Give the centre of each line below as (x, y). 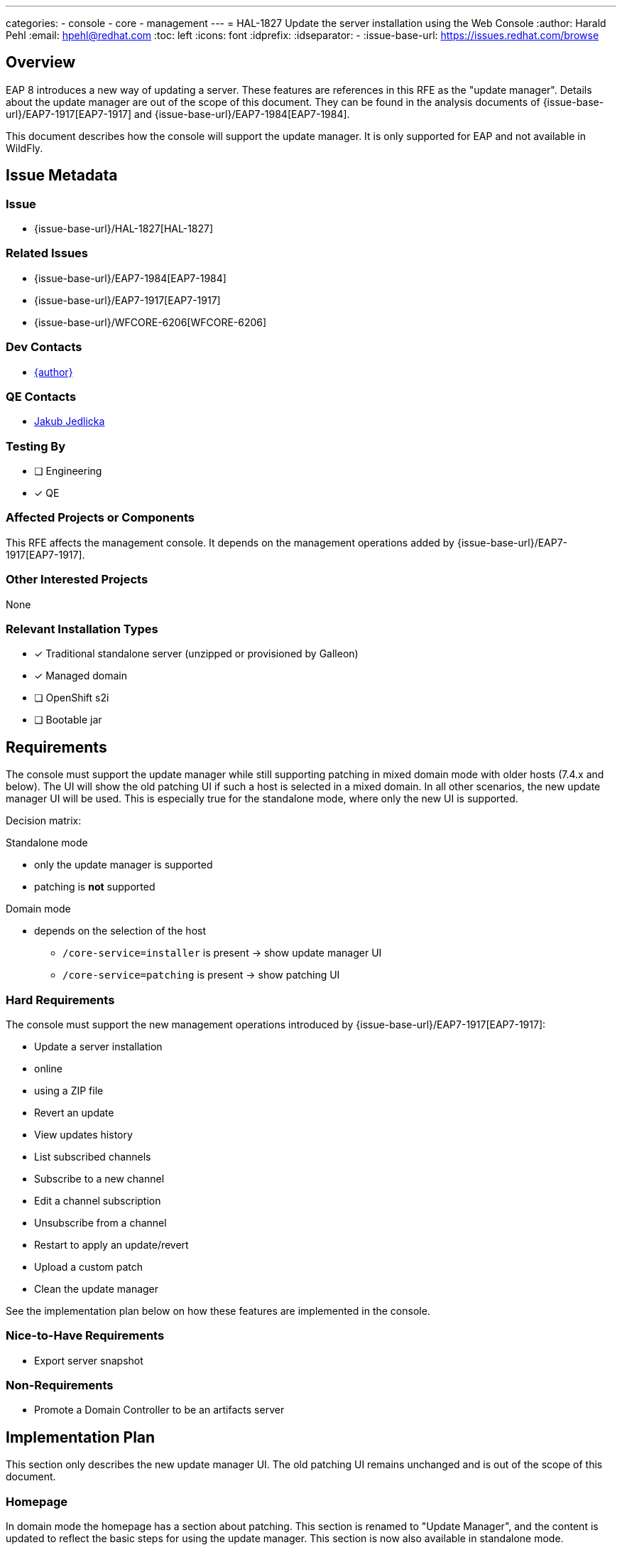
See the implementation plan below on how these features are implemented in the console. (218, 1310)
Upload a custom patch (89, 1266)
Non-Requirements (60, 1385)
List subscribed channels (93, 1156)
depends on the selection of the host (120, 931)
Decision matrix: (44, 821)
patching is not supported (95, 887)
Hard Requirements (60, 1000)
